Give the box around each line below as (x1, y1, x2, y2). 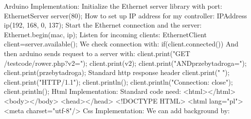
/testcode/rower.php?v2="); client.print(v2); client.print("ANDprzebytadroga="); (4, 58, 247, 68)
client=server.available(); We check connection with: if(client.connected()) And (4, 39, 238, 49)
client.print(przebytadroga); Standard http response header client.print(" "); (4, 67, 230, 77)
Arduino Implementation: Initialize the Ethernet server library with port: (4, 1, 222, 11)
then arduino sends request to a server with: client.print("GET (4, 48, 190, 58)
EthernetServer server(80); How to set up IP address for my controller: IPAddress (4, 10, 247, 20)
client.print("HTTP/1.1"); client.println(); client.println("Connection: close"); (4, 76, 233, 87)
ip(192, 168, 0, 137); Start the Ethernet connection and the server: (4, 20, 202, 30)
